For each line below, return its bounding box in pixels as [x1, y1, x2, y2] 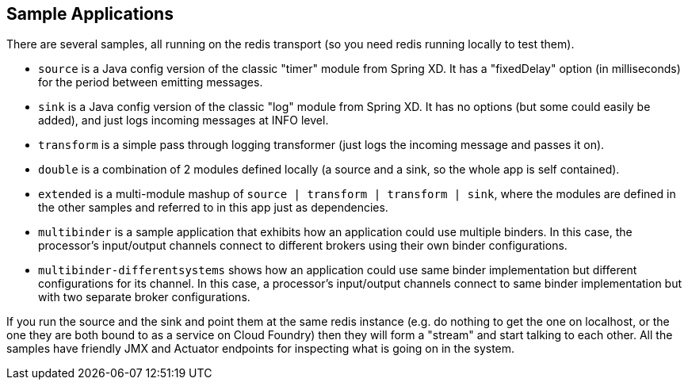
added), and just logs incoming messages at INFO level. [38, 113, 329, 128]
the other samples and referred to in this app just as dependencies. [38, 201, 388, 215]
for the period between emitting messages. [38, 75, 263, 90]
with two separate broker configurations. [38, 290, 250, 304]
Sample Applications [6, 4, 174, 24]
